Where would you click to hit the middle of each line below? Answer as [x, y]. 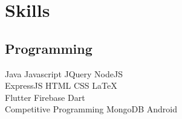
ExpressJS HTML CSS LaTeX [61, 85]
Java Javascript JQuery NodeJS [64, 73]
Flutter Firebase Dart [45, 97]
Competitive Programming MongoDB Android [91, 109]
